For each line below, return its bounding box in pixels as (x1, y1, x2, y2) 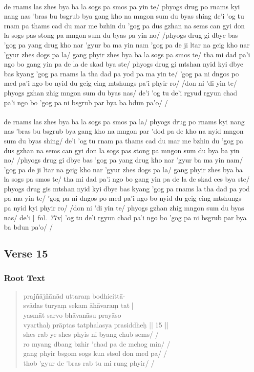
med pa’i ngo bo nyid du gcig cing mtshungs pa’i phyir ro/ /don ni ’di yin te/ (4, 78, 237, 88)
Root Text (4, 271, 45, 283)
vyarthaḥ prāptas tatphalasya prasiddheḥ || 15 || (23, 319, 169, 329)
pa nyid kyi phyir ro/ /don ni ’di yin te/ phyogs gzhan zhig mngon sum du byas (4, 203, 244, 213)
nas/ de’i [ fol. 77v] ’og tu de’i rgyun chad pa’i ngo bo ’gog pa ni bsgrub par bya (4, 212, 247, 222)
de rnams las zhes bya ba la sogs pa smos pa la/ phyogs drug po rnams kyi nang (4, 116, 245, 126)
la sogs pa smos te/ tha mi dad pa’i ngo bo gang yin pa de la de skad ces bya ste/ (4, 174, 250, 184)
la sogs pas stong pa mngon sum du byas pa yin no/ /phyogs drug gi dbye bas (4, 30, 238, 40)
